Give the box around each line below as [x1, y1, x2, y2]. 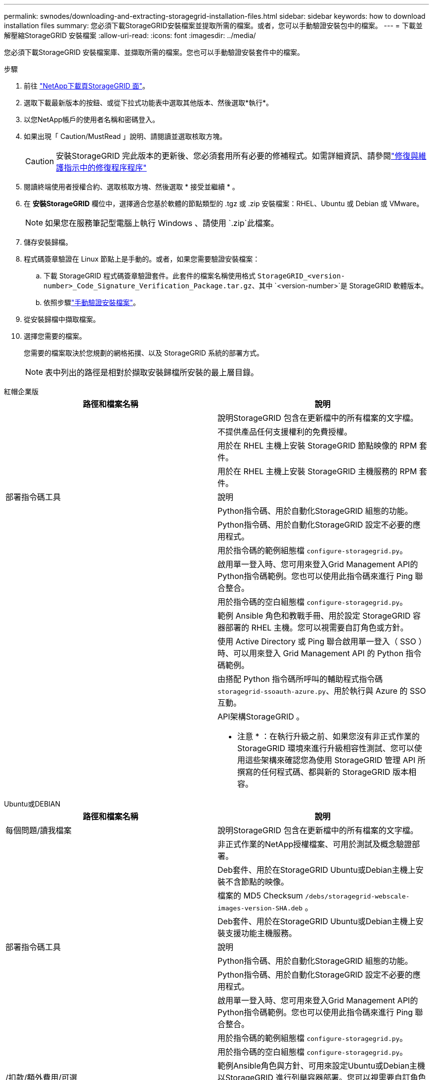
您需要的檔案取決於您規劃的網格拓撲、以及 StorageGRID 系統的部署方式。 [24, 349, 263, 357]
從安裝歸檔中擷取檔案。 [24, 315, 100, 323]
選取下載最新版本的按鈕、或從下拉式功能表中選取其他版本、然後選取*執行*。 [24, 98, 273, 107]
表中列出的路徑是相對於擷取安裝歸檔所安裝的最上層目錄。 [45, 367, 259, 377]
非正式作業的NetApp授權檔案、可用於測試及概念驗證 [217, 839, 412, 849]
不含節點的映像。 [225, 877, 289, 887]
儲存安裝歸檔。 [24, 238, 72, 246]
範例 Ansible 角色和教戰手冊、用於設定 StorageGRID [217, 611, 411, 621]
